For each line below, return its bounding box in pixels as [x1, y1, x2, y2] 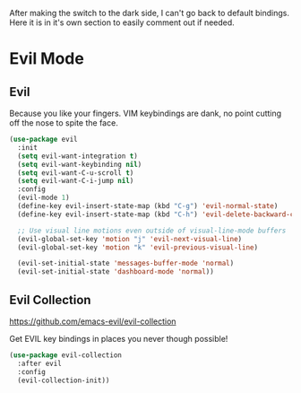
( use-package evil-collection [9, 350, 123, 360]
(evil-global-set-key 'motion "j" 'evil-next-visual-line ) [17, 234, 243, 243]
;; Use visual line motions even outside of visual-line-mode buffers [17, 226, 287, 235]
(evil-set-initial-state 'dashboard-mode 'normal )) [17, 267, 215, 276]
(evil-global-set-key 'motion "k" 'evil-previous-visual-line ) [17, 242, 258, 252]
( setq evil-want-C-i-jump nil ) [17, 177, 134, 186]
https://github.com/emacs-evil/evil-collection [9, 316, 176, 327]
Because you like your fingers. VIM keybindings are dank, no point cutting [9, 108, 282, 118]
